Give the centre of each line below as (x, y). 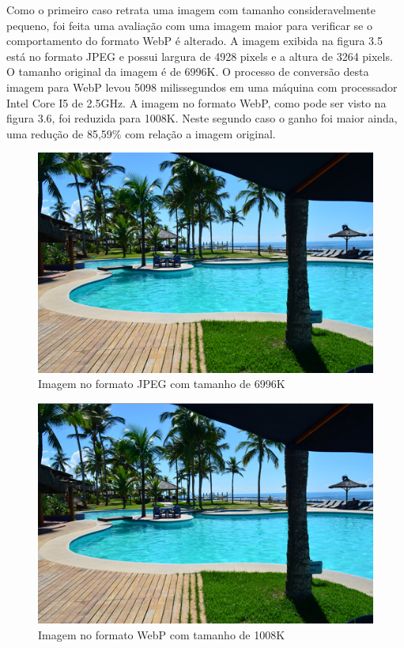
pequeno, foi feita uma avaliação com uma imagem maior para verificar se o (189, 25)
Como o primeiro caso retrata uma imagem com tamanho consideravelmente (191, 9)
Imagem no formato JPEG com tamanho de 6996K (162, 384)
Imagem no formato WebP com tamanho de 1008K (162, 635)
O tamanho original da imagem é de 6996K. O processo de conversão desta (188, 72)
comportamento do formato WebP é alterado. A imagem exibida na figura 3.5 (194, 41)
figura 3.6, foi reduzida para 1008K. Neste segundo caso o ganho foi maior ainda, (202, 118)
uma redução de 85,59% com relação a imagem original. (141, 133)
